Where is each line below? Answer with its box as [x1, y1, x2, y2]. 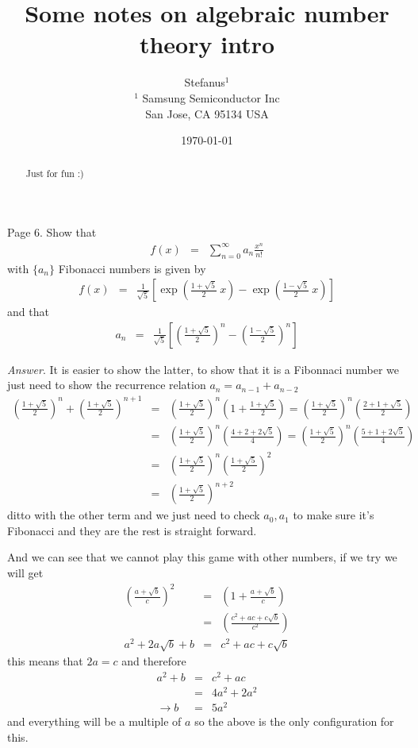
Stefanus [184, 74, 225, 91]
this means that [7, 653, 83, 669]
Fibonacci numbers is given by [58, 260, 206, 276]
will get [7, 564, 44, 580]
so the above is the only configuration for [194, 712, 394, 729]
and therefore [121, 653, 186, 669]
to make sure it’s [293, 507, 374, 523]
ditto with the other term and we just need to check [7, 507, 260, 523]
